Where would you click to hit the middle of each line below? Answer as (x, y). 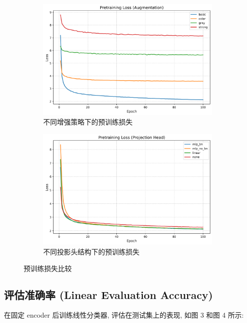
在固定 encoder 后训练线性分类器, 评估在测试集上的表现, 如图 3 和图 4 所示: (124, 315)
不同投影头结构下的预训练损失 (91, 252)
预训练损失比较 (48, 268)
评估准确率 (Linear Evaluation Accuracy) (109, 294)
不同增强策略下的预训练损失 (88, 122)
